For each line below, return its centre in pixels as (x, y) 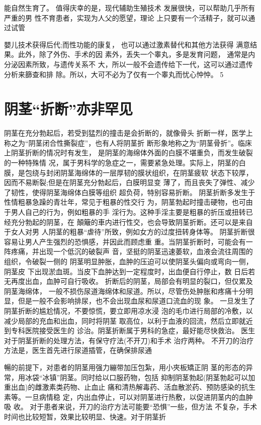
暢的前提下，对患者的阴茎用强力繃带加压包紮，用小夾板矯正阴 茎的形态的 (125, 367)
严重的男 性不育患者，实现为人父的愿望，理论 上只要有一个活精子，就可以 (126, 17)
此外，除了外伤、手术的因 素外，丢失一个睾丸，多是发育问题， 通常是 (133, 54)
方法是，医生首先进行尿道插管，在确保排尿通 (78, 350)
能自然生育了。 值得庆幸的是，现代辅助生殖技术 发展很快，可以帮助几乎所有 (130, 8)
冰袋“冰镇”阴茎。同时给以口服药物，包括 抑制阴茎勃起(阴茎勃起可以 (137, 377)
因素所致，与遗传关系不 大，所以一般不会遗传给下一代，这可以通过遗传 (135, 64)
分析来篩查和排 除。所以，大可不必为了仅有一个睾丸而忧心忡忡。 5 (114, 74)
